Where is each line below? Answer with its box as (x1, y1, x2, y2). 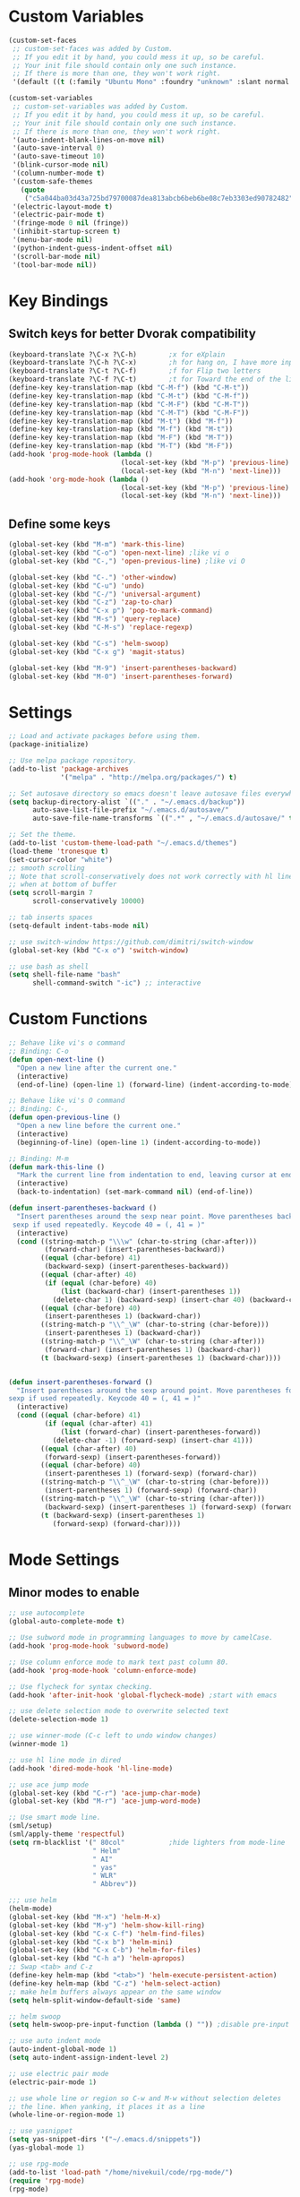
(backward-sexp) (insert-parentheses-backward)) (44, 1262, 229, 1271)
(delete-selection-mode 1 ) (8, 1715, 109, 1724)
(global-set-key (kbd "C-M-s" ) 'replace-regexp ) (8, 623, 193, 632)
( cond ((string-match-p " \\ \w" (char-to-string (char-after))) (16, 1236, 257, 1246)
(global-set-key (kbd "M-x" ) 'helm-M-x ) (8, 1912, 162, 1921)
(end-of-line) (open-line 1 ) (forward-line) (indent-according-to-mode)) (16, 1080, 297, 1090)
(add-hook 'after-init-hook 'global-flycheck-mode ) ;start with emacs (8, 1691, 278, 1700)
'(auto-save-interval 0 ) (12, 143, 105, 153)
